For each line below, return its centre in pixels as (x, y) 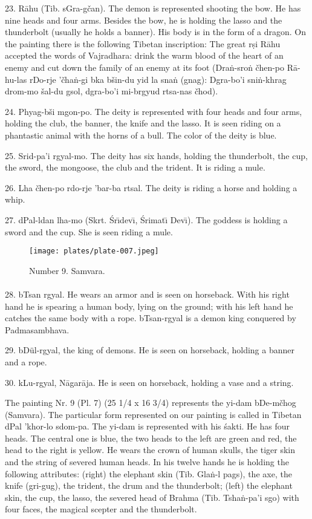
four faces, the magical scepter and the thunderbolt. (101, 509)
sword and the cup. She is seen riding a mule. (89, 231)
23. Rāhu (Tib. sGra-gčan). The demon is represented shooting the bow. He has (153, 8)
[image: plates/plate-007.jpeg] (94, 251)
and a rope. (26, 361)
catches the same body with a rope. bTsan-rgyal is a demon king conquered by (151, 318)
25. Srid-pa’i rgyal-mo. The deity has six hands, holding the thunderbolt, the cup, (156, 155)
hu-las (16, 79)
